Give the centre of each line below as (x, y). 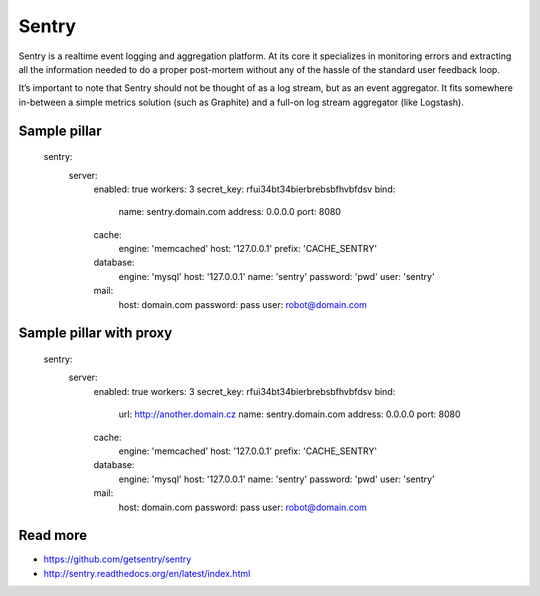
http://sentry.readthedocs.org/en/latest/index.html (147, 573)
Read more (53, 535)
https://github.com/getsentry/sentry (117, 559)
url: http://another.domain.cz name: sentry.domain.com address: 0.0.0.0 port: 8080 (289, 414)
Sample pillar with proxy (95, 333)
